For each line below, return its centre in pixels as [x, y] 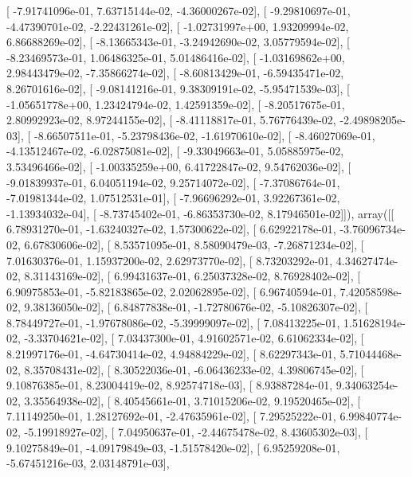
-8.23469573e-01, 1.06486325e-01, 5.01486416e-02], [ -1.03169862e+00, [176, 57]
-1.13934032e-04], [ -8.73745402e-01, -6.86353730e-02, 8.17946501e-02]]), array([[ [200, 213]
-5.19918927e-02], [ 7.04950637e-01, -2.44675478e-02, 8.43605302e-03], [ [196, 432]
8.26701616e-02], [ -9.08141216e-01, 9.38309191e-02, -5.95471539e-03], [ [178, 88]
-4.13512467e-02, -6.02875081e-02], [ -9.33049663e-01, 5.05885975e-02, [175, 151]
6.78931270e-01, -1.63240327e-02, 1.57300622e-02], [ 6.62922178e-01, [171, 229]
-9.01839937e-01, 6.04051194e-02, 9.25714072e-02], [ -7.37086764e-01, [173, 182]
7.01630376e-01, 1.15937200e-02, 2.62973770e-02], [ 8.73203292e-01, [170, 260]
